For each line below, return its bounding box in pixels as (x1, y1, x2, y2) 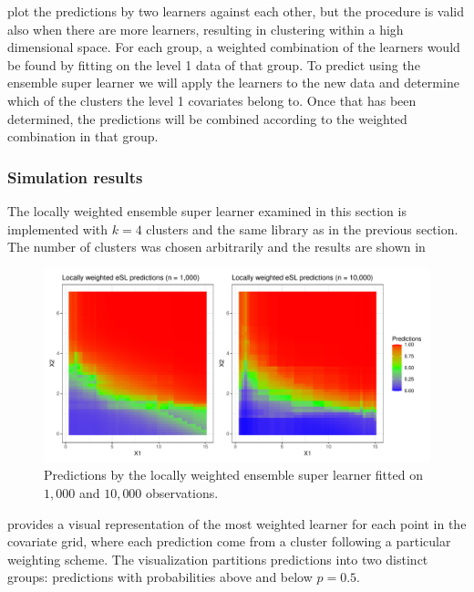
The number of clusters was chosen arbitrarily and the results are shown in (7, 237, 426, 256)
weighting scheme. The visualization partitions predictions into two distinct (7, 549, 428, 568)
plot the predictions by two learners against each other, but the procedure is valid (7, 2, 465, 20)
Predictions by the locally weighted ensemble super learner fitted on (44, 465, 423, 484)
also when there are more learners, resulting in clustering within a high (7, 19, 404, 38)
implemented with (7, 219, 108, 238)
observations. (146, 483, 219, 502)
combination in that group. (7, 127, 159, 146)
